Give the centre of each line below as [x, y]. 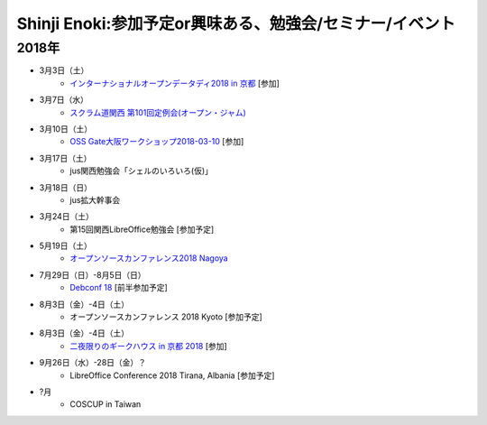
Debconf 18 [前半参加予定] [119, 288]
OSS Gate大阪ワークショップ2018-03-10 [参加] [157, 142]
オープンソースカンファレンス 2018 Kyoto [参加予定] [166, 317]
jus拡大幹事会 [95, 199]
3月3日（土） [64, 70]
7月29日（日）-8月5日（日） [92, 274]
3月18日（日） [66, 187]
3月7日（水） [64, 100]
